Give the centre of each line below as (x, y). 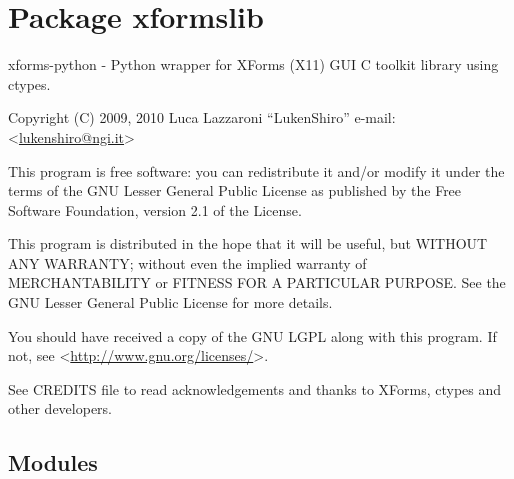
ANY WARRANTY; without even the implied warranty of (187, 262)
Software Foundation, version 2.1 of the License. (155, 209)
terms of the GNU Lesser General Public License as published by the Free (235, 190)
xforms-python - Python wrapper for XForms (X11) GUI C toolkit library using (253, 64)
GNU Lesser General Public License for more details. (170, 302)
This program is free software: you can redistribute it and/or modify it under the (256, 170)
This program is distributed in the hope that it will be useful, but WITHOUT (248, 243)
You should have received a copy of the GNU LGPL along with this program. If (252, 335)
